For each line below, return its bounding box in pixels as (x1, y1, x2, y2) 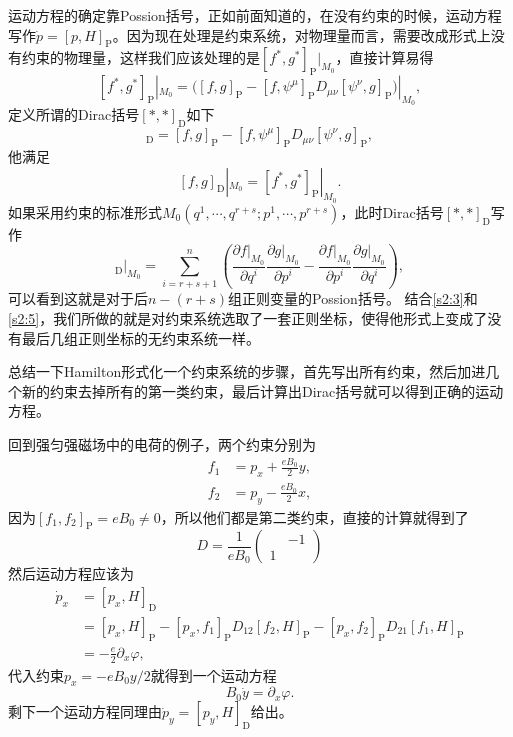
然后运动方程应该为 (8, 563, 134, 584)
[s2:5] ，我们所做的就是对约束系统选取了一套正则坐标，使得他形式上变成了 (8, 307, 488, 328)
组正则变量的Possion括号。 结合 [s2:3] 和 (228, 288, 478, 309)
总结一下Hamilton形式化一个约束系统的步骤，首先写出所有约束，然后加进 (8, 361, 486, 382)
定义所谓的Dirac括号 (8, 104, 140, 125)
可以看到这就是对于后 (8, 288, 148, 309)
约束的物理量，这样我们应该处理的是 (21, 47, 260, 68)
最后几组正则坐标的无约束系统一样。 (21, 327, 260, 348)
